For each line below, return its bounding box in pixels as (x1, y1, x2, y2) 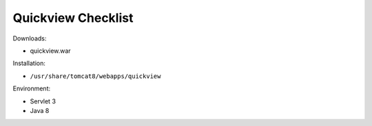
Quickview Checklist (12, 10, 134, 25)
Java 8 (30, 106, 50, 114)
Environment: (12, 84, 51, 92)
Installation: (12, 59, 46, 68)
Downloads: (12, 34, 47, 42)
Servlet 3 (30, 97, 56, 105)
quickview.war (30, 47, 72, 55)
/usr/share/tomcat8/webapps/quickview (30, 72, 161, 80)
